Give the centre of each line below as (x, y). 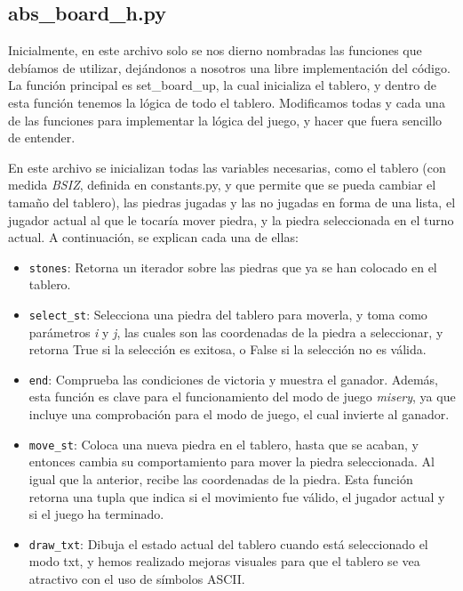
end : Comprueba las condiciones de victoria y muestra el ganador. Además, (233, 379)
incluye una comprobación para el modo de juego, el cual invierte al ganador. (239, 414)
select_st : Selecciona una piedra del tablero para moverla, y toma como (228, 314)
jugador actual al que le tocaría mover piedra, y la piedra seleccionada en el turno (231, 219)
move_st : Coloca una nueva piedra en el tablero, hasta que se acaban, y (224, 444)
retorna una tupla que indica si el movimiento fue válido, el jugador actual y (237, 496)
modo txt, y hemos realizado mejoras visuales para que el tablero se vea (224, 561)
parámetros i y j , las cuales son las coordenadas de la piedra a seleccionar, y (236, 332)
